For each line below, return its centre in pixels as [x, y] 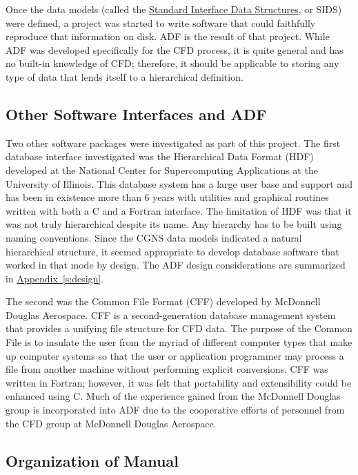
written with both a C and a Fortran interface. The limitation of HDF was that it [179, 210]
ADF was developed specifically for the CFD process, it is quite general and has [175, 49]
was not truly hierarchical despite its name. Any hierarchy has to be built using [174, 224]
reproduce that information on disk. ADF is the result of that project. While [168, 36]
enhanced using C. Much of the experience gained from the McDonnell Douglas [173, 396]
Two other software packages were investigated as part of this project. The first [173, 143]
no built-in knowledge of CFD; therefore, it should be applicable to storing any [172, 63]
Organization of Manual [92, 460]
